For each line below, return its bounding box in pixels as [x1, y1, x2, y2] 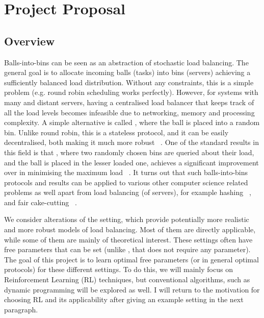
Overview [4, 33, 55, 48]
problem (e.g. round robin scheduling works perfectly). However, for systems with [4, 87, 258, 97]
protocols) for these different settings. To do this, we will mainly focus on [4, 264, 233, 275]
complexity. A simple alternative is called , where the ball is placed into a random [4, 117, 260, 128]
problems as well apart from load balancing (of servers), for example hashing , [4, 187, 251, 198]
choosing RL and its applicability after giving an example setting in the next [4, 294, 244, 305]
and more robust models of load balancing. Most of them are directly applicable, [4, 224, 256, 235]
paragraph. [4, 304, 38, 314]
